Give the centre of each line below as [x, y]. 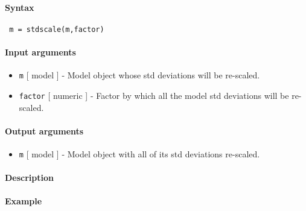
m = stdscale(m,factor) [57, 29]
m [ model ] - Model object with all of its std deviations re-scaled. [139, 153]
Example [24, 201]
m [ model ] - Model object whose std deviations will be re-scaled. [139, 75]
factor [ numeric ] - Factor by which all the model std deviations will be [154, 95]
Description [30, 178]
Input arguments [40, 52]
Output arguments [44, 131]
